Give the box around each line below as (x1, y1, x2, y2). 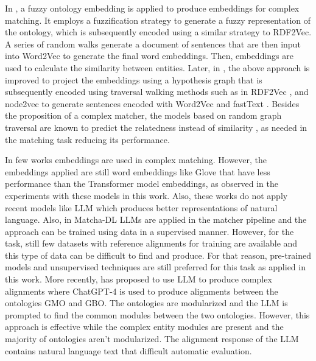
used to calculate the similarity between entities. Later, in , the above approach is (5, 61, 310, 74)
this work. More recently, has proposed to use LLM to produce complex (5, 273, 272, 286)
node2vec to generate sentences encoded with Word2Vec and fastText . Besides (5, 97, 300, 110)
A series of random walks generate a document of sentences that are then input (5, 37, 301, 50)
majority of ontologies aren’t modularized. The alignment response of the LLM (5, 332, 299, 345)
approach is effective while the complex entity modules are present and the (5, 320, 284, 333)
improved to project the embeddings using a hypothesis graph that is (5, 73, 262, 86)
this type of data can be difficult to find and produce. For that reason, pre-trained (5, 248, 312, 261)
